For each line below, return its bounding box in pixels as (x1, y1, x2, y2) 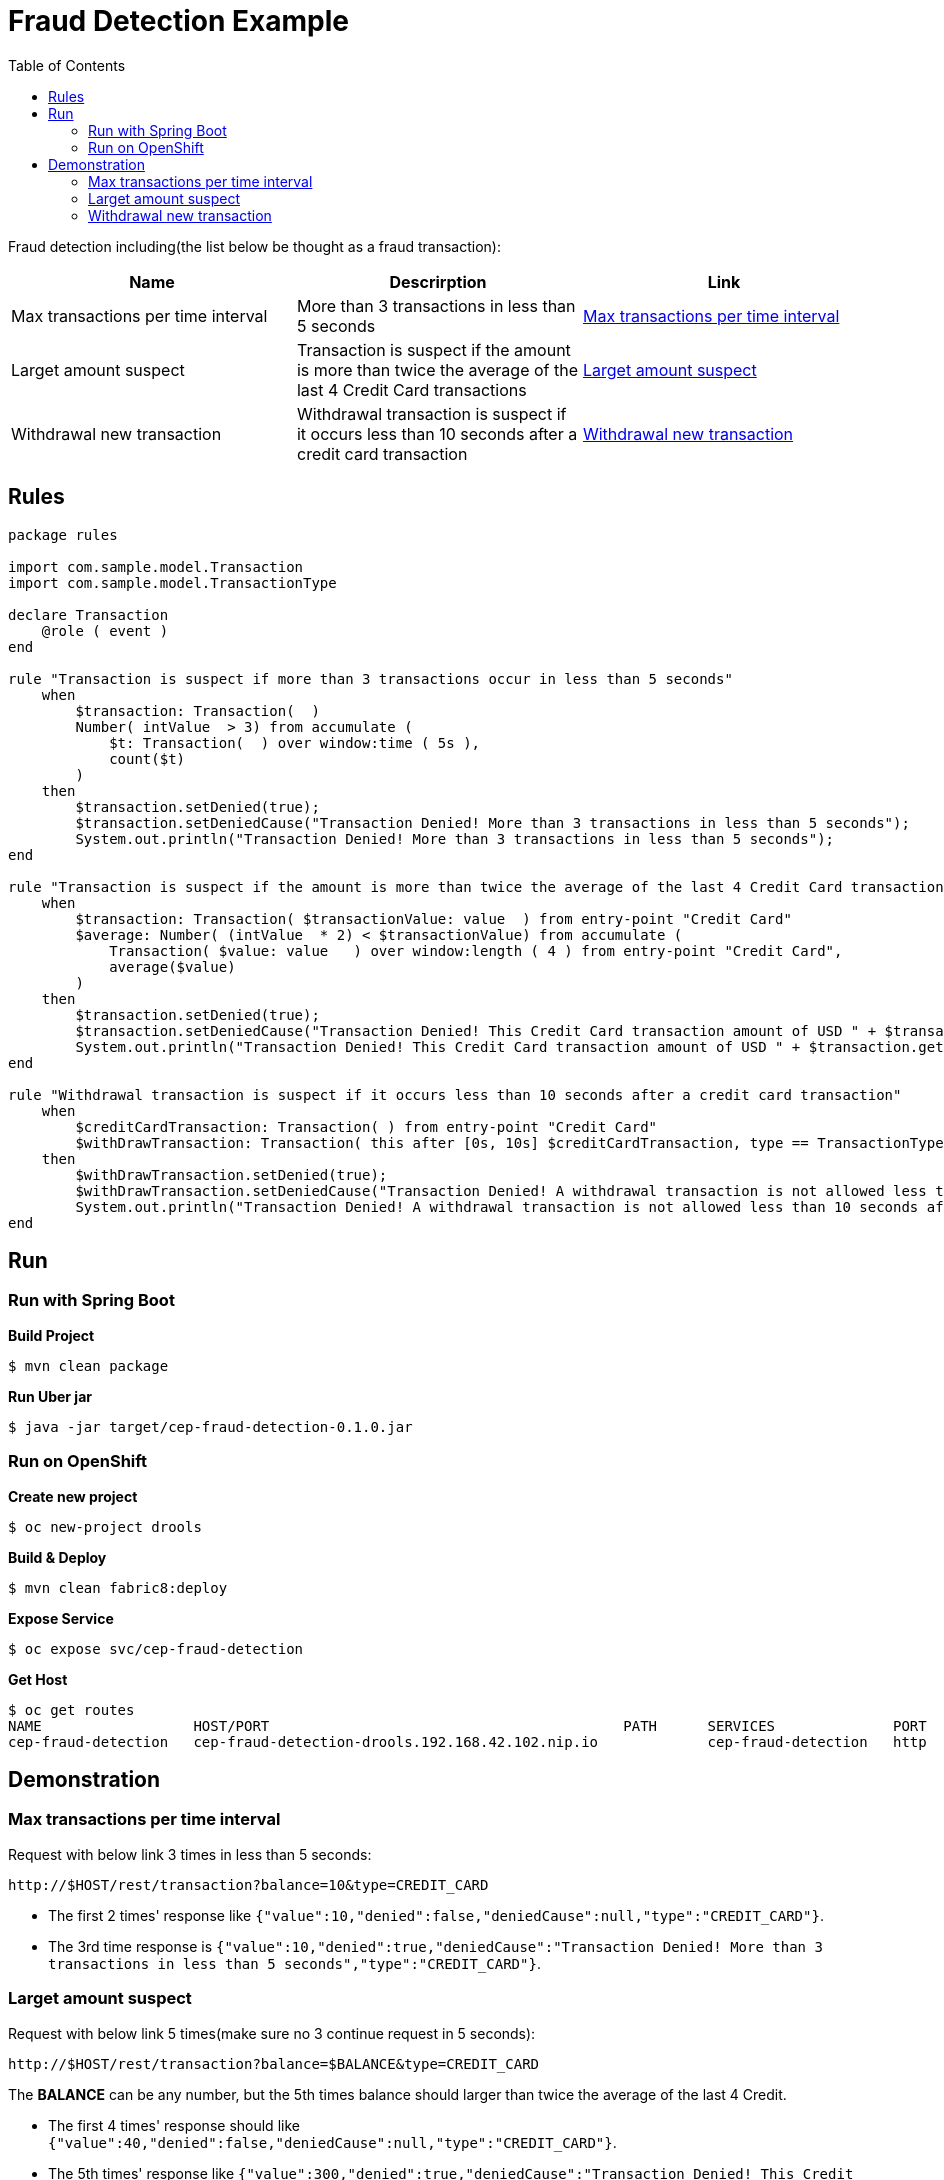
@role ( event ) (41, 622, 169, 639)
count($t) (109, 750, 186, 767)
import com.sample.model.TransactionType (8, 574, 337, 591)
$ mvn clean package (8, 1357, 169, 1374)
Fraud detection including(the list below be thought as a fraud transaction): (8, 237, 501, 255)
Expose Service (8, 1609, 114, 1627)
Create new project (8, 1487, 138, 1505)
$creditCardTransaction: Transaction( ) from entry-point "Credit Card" (75, 1118, 658, 1135)
